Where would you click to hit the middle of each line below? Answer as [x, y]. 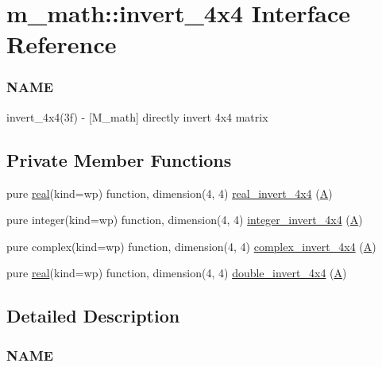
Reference [62, 44]
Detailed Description [93, 316]
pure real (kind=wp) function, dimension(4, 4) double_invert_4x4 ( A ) [177, 273]
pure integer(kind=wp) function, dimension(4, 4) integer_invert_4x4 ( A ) [185, 220]
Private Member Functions [119, 159]
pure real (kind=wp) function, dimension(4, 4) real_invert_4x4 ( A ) [170, 193]
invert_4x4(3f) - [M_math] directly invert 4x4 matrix [137, 116]
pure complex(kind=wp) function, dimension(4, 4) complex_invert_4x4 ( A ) [191, 246]
